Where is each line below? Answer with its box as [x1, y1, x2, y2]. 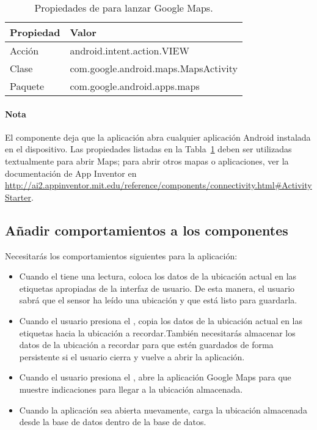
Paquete [10, 79, 45, 93]
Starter [5, 190, 31, 203]
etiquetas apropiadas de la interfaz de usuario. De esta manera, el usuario [19, 281, 295, 294]
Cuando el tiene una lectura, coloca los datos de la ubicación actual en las [19, 270, 297, 283]
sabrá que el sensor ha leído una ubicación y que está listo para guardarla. [19, 294, 297, 306]
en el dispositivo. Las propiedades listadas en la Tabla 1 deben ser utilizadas [5, 143, 292, 155]
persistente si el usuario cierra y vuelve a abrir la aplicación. [19, 350, 245, 363]
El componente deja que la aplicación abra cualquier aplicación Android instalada [5, 130, 311, 143]
